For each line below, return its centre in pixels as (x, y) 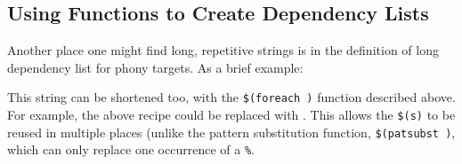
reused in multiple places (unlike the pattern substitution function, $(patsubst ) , (231, 132)
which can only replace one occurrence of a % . (131, 149)
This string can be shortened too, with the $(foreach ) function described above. (231, 97)
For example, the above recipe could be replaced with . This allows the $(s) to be (231, 115)
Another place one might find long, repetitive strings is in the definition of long (223, 50)
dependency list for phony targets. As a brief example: (155, 67)
